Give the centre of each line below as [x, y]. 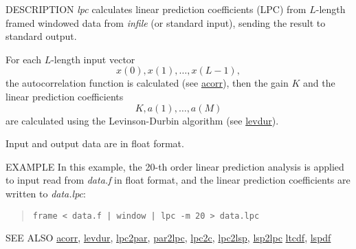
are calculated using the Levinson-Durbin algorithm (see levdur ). [142, 120]
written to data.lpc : [46, 193]
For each [23, 59]
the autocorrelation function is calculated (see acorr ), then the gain [147, 83]
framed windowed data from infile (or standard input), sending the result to [166, 22]
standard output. [41, 36]
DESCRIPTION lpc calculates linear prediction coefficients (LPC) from [156, 9]
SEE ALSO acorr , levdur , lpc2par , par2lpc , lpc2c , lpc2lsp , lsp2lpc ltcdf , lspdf [168, 238]
